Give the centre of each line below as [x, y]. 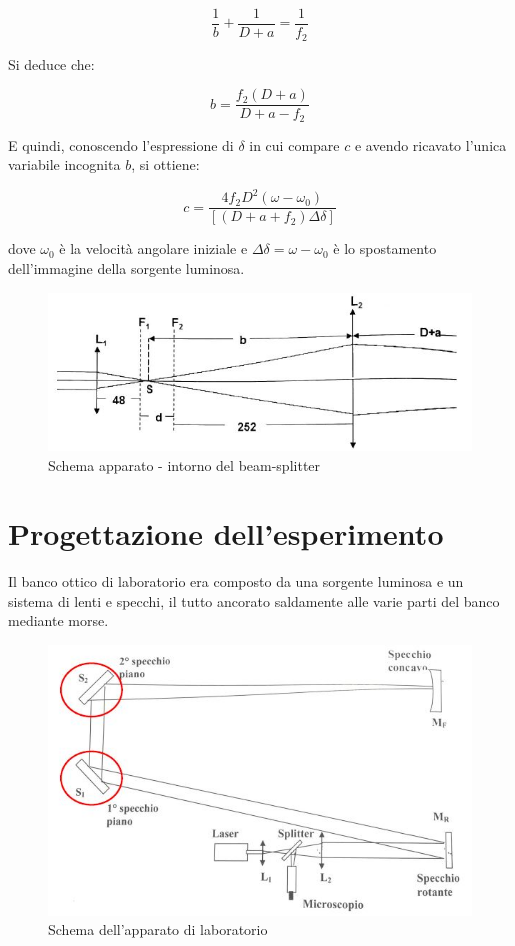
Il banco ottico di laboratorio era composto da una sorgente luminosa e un [236, 581]
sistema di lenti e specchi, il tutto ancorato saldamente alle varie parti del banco [254, 600]
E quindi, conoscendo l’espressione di [121, 144]
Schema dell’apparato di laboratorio [158, 929]
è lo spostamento [385, 248]
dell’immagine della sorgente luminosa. [126, 267]
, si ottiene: [165, 164]
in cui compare [294, 144]
